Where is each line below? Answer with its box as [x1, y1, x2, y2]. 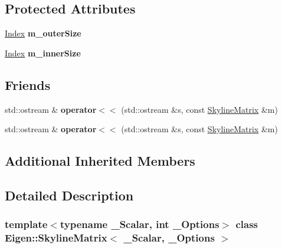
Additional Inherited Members [5, 152, 195, 170]
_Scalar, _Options [123, 230, 215, 245]
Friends [5, 75, 51, 93]
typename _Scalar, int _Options [60, 217, 219, 232]
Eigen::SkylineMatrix [5, 230, 107, 245]
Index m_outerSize [5, 27, 81, 39]
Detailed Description [5, 186, 134, 204]
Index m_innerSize [5, 46, 81, 59]
